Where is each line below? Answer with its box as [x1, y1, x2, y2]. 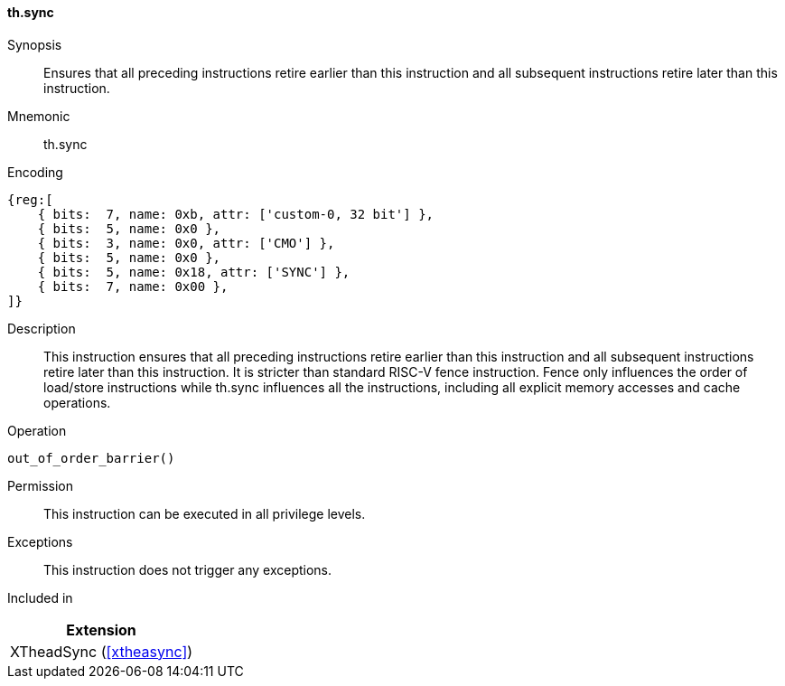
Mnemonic [7, 108, 70, 124]
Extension [66, 620, 136, 639]
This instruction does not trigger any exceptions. [43, 561, 332, 578]
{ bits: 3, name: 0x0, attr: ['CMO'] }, [37, 235, 335, 250]
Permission [7, 477, 74, 493]
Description [7, 320, 76, 336]
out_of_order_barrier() [7, 450, 175, 465]
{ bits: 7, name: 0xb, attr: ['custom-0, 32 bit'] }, [37, 206, 435, 221]
